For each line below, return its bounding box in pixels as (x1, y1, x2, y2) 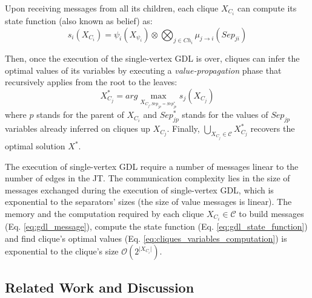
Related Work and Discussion (5, 277, 194, 296)
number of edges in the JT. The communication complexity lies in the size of (5, 172, 290, 184)
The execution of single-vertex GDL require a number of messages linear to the (5, 160, 299, 172)
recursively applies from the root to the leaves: (5, 76, 178, 88)
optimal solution (5, 140, 65, 152)
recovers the (250, 122, 295, 135)
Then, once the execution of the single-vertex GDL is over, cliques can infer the (5, 52, 300, 65)
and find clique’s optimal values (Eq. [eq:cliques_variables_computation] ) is (5, 232, 287, 244)
